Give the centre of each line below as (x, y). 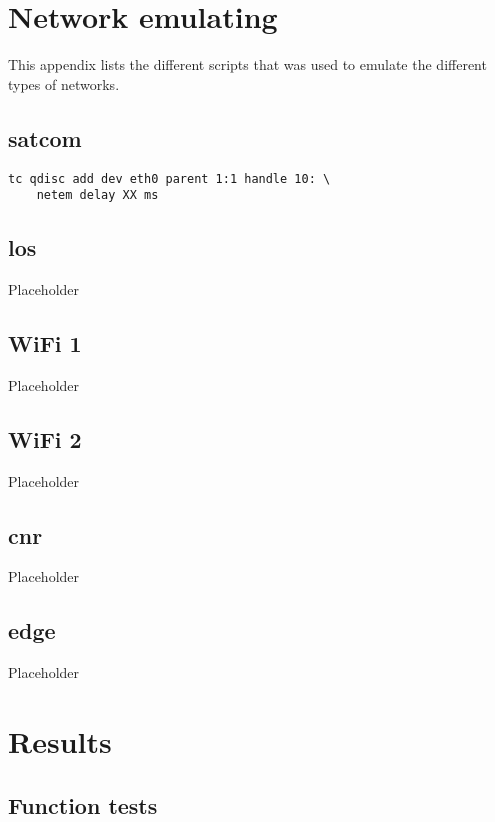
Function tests (83, 804)
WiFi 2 (45, 438)
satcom (45, 137)
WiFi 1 (45, 343)
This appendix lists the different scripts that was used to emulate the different (247, 64)
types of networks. (64, 83)
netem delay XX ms (97, 195)
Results (60, 741)
